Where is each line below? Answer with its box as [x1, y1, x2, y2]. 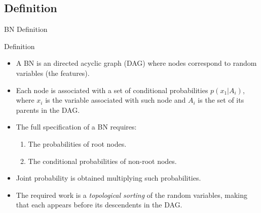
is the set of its [198, 95, 244, 105]
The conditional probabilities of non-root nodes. [28, 155, 177, 166]
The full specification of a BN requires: [16, 121, 137, 132]
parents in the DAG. [16, 104, 80, 115]
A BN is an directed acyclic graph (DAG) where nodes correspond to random [16, 58, 257, 68]
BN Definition [4, 24, 48, 34]
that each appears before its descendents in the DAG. [16, 199, 182, 210]
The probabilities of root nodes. [28, 138, 127, 149]
